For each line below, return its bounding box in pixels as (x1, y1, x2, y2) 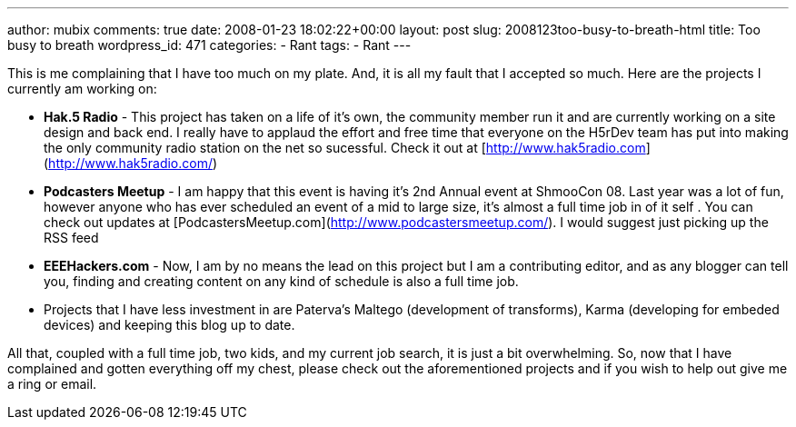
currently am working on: (7, 81, 157, 96)
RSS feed (44, 230, 99, 245)
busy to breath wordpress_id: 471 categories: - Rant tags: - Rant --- (7, 37, 412, 53)
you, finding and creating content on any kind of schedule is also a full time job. (44, 273, 519, 289)
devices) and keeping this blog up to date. (44, 317, 295, 333)
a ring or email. (7, 376, 97, 392)
